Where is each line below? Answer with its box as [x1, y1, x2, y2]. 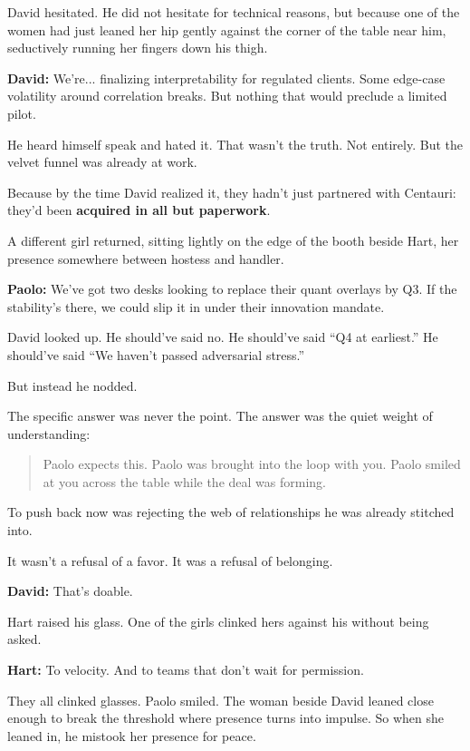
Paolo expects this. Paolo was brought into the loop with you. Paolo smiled [43, 454, 461, 473]
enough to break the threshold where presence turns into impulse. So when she [7, 708, 445, 727]
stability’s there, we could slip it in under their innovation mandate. [7, 297, 385, 316]
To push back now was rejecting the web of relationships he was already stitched [7, 502, 455, 522]
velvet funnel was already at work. [7, 152, 197, 171]
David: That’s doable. [7, 581, 133, 600]
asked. [7, 629, 42, 649]
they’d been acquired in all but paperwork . [7, 200, 271, 219]
